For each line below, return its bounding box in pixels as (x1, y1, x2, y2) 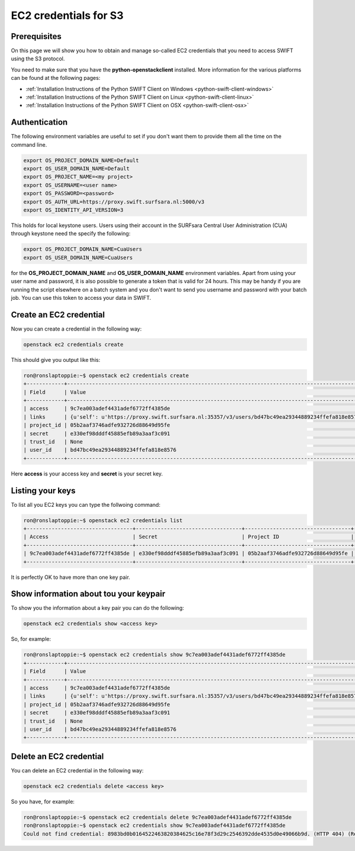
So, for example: (11, 636, 51, 643)
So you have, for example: (11, 798, 75, 805)
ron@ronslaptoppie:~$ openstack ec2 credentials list (23, 517, 183, 523)
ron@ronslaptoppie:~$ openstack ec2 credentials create (23, 372, 189, 378)
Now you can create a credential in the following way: (11, 325, 142, 332)
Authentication (11, 117, 68, 127)
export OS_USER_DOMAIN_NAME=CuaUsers (23, 254, 133, 261)
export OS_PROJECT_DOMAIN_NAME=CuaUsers (23, 246, 142, 253)
